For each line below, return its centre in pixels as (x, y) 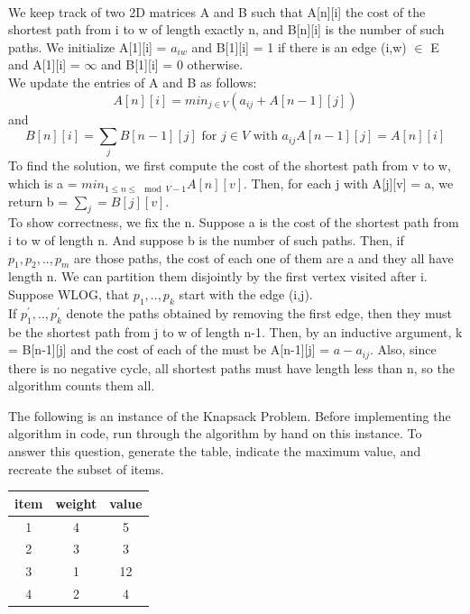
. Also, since (403, 349)
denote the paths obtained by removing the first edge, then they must (259, 312)
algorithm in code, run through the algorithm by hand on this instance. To (215, 433)
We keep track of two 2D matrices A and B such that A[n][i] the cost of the (217, 11)
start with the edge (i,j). (246, 294)
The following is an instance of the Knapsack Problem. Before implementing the (230, 415)
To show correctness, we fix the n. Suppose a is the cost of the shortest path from (234, 222)
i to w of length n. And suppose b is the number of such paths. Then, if (206, 240)
